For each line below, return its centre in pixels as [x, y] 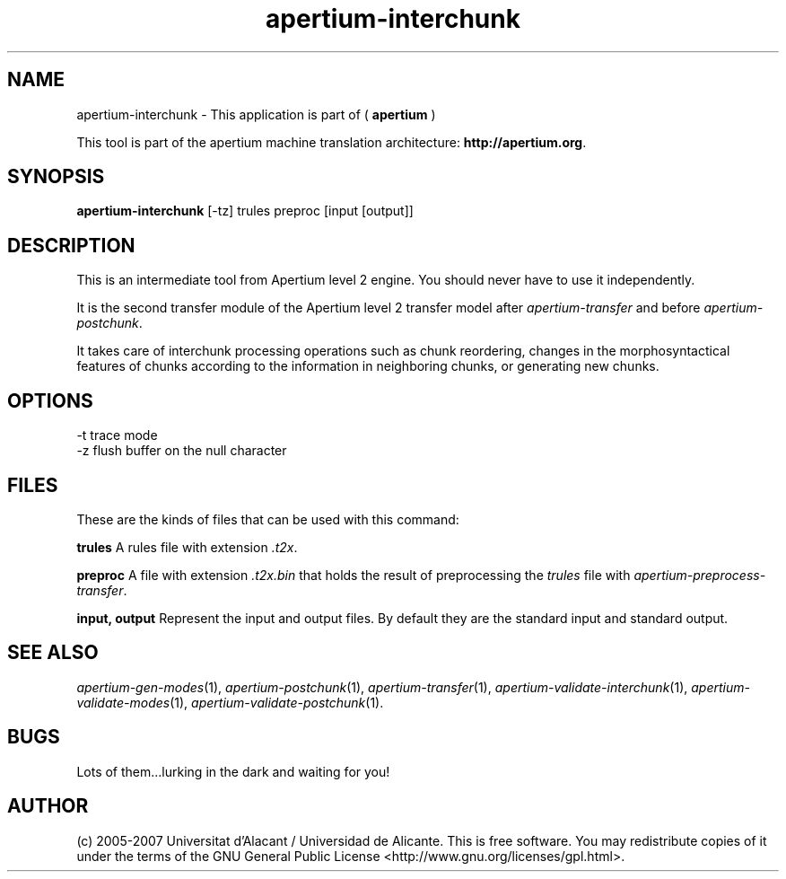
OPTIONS [50, 400]
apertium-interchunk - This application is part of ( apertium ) [256, 114]
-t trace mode [117, 435]
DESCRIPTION [71, 245]
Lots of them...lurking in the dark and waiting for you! [233, 771]
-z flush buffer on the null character [182, 451]
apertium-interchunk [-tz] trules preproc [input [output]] [245, 211]
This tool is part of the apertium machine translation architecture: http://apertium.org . [332, 142]
